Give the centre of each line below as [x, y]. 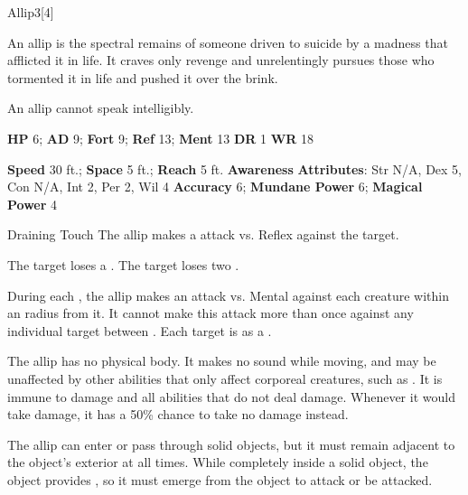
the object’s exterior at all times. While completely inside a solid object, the [218, 462]
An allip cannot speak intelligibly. [101, 108]
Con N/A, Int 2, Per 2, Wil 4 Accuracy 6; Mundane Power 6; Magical [215, 187]
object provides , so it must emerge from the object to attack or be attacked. [220, 479]
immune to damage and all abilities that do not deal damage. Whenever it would [231, 396]
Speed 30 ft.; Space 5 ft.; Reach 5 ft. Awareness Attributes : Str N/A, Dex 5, [235, 168]
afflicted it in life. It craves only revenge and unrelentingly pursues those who [221, 60]
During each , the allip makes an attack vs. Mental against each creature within [228, 295]
